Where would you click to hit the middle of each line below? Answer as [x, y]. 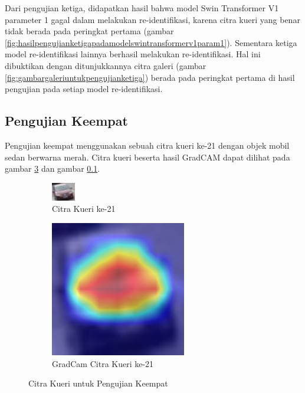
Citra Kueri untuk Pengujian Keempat [98, 383]
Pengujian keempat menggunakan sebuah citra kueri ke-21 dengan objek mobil [147, 145]
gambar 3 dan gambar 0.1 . [53, 168]
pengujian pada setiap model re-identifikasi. [84, 89]
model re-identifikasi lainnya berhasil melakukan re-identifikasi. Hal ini [133, 54]
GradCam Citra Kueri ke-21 [103, 363]
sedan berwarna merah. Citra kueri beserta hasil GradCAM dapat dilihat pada [147, 157]
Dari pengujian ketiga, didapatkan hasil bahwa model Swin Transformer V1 [142, 8]
